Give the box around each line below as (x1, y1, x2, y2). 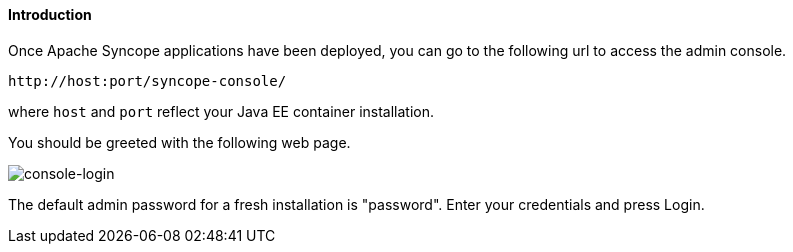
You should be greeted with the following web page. (8, 133, 351, 151)
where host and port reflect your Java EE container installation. (8, 102, 435, 120)
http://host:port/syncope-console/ (8, 72, 287, 89)
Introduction (8, 6, 92, 23)
